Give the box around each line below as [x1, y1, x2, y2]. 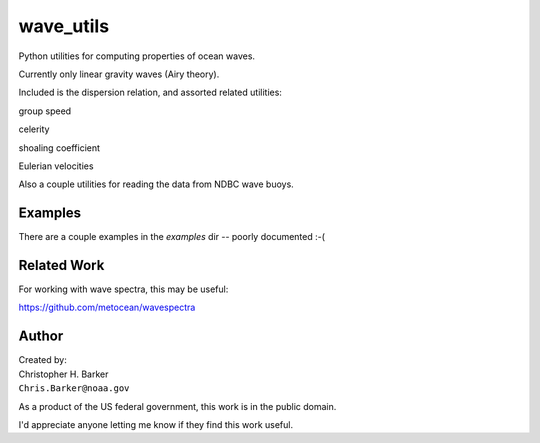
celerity [18, 123, 50, 135]
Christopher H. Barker [18, 368, 109, 380]
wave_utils [18, 15, 110, 37]
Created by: [18, 354, 67, 366]
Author [18, 328, 64, 345]
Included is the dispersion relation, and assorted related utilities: [18, 86, 282, 99]
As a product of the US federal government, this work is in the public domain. [18, 400, 337, 412]
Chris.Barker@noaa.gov [18, 383, 130, 394]
